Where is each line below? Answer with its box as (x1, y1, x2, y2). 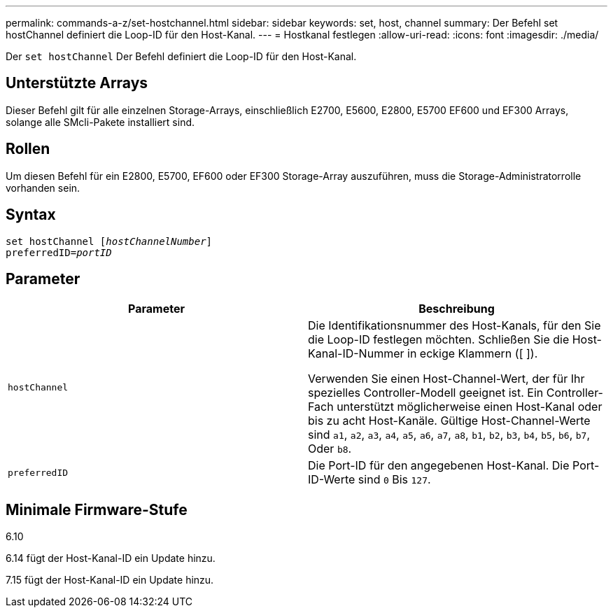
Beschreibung (418, 302, 495, 316)
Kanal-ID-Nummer (308, 346, 404, 361)
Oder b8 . (308, 442, 352, 456)
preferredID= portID (6, 246, 112, 258)
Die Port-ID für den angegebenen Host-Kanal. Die (308, 458, 570, 473)
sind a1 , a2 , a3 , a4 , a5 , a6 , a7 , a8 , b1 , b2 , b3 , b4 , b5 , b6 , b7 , (308, 428, 591, 442)
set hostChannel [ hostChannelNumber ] (6, 235, 213, 247)
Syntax (6, 206, 56, 224)
